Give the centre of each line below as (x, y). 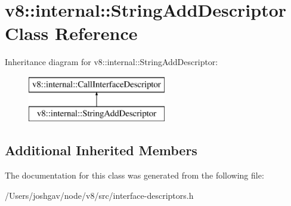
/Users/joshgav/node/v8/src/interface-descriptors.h (99, 195)
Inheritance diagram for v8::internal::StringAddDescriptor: (112, 62)
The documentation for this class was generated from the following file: (134, 175)
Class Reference (71, 33)
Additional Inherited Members (101, 150)
